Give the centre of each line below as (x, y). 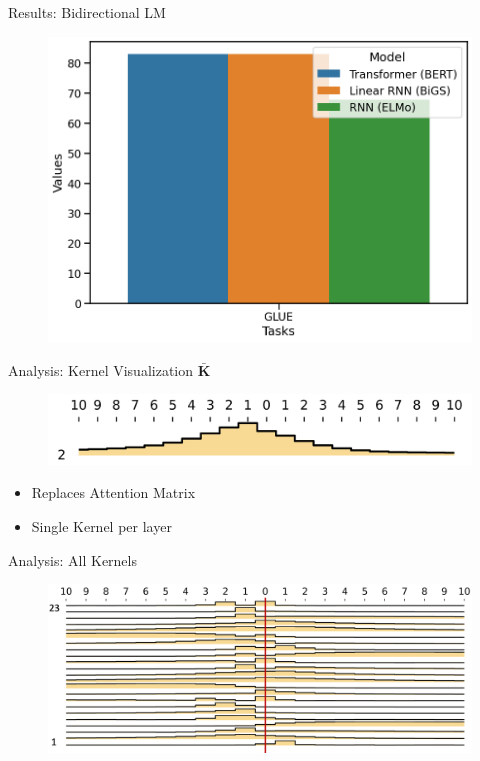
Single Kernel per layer (101, 526)
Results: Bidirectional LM (87, 12)
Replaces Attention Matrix (113, 492)
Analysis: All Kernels (72, 559)
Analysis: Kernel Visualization (101, 369)
